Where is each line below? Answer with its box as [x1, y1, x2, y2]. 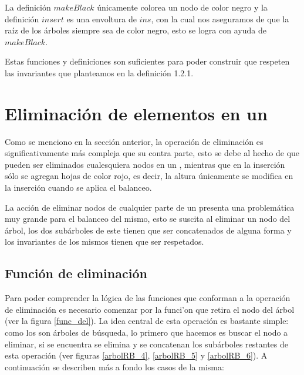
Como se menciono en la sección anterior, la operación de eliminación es [5, 135, 264, 147]
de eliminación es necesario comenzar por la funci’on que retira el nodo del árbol [5, 303, 295, 315]
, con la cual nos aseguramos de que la [151, 12, 289, 25]
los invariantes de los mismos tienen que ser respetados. [5, 235, 204, 248]
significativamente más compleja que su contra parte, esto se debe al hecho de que [5, 147, 300, 159]
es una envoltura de [66, 12, 137, 25]
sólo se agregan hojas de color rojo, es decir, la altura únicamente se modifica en [5, 170, 293, 182]
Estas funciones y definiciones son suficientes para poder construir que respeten [5, 55, 290, 67]
